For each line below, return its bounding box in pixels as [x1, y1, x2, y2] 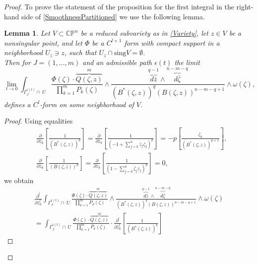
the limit [174, 57, 200, 67]
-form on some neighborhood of [40, 99, 134, 109]
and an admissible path [82, 57, 152, 67]
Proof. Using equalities [4, 116, 73, 126]
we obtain [4, 175, 34, 185]
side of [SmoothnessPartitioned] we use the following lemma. [21, 11, 205, 21]
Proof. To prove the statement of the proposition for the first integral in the [4, 1, 234, 11]
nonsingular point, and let [4, 37, 82, 48]
